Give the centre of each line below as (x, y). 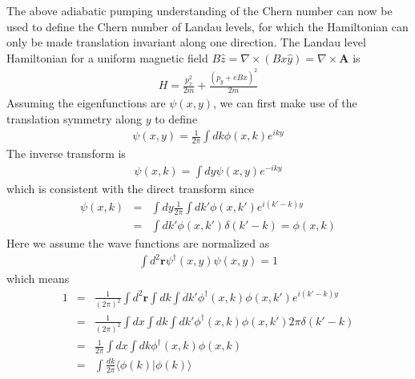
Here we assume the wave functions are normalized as (138, 243)
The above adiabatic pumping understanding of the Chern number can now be (199, 10)
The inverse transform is (66, 153)
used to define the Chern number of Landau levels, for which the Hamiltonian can (207, 26)
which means (38, 278)
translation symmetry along (75, 118)
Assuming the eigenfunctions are (86, 103)
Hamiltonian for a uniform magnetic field (107, 57)
